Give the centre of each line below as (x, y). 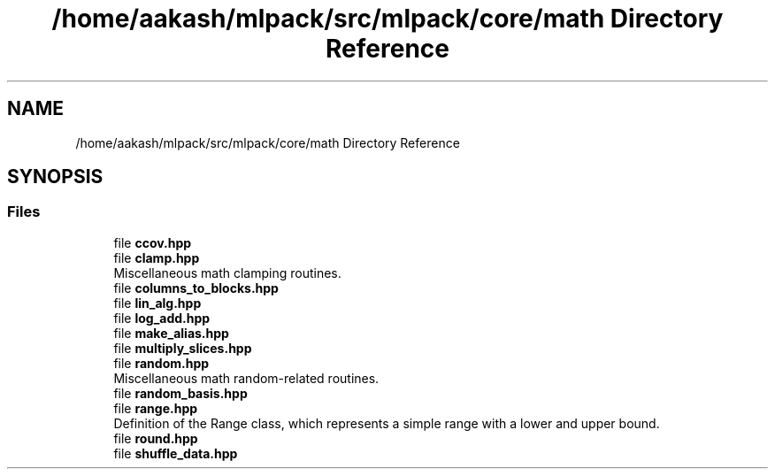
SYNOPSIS (55, 177)
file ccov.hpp (153, 242)
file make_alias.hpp (171, 333)
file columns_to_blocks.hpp (196, 288)
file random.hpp (161, 363)
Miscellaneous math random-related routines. (246, 378)
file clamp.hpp (157, 257)
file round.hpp (156, 438)
